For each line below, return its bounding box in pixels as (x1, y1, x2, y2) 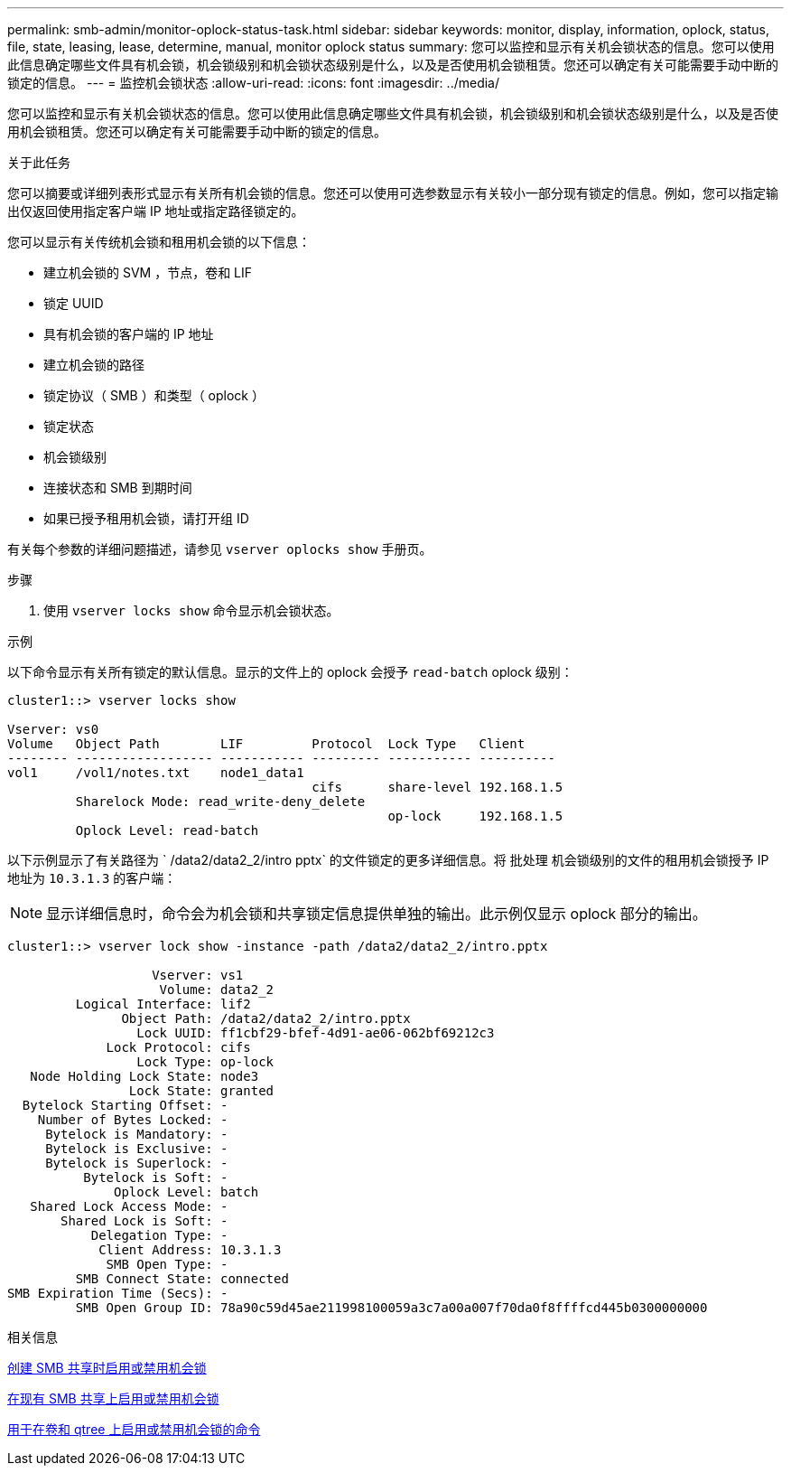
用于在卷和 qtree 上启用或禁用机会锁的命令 (7, 1421, 261, 1437)
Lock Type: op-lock (136, 1055, 275, 1069)
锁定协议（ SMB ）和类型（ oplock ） (43, 388, 265, 403)
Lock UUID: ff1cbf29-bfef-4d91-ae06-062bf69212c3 (136, 1026, 495, 1040)
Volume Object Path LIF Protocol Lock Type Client (7, 736, 526, 751)
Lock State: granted (128, 1084, 275, 1098)
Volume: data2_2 (159, 982, 275, 997)
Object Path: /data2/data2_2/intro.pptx (121, 1011, 411, 1026)
